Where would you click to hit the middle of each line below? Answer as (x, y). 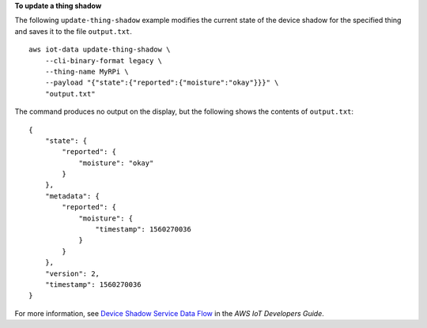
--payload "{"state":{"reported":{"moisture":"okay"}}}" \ (162, 83)
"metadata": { (72, 196)
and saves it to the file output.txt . (73, 31)
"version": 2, (72, 273)
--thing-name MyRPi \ (87, 72)
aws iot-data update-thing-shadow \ (100, 50)
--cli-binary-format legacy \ (103, 60)
